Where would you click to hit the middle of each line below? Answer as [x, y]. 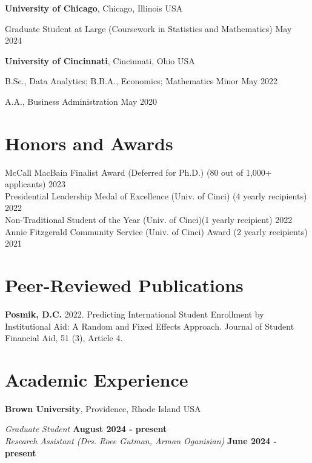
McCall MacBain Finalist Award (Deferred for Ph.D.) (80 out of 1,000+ [138, 172]
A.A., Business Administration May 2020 [81, 101]
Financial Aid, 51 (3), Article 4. [64, 338]
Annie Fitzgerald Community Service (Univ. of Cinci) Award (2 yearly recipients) [156, 231]
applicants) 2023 [35, 184]
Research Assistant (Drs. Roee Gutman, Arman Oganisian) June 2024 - [141, 441]
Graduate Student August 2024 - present [86, 429]
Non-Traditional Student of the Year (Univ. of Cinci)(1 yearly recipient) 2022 [149, 220]
